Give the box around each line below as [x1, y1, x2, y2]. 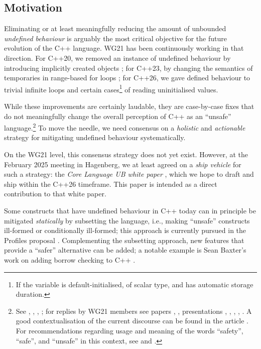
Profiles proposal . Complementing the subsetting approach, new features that [4, 235, 244, 245]
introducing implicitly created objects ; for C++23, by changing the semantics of [4, 62, 253, 73]
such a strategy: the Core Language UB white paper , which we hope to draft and [4, 169, 254, 179]
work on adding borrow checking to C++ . [4, 254, 136, 265]
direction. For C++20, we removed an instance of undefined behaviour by [4, 52, 231, 63]
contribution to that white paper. [4, 188, 106, 199]
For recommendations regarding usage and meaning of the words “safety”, [16, 325, 243, 335]
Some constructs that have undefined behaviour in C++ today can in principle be [4, 205, 256, 216]
